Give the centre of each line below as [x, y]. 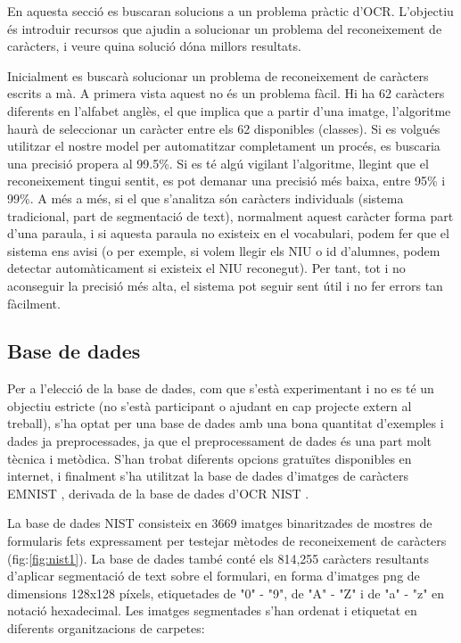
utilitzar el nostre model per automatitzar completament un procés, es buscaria [224, 146]
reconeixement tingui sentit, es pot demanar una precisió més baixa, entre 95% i [226, 181]
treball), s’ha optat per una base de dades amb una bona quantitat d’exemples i [226, 423]
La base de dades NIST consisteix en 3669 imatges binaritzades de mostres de [220, 523]
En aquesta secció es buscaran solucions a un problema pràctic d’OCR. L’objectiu [230, 11]
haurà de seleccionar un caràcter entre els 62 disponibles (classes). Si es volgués [224, 128]
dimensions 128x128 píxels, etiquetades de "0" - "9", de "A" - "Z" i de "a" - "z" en [226, 593]
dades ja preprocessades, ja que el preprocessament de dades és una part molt [219, 441]
